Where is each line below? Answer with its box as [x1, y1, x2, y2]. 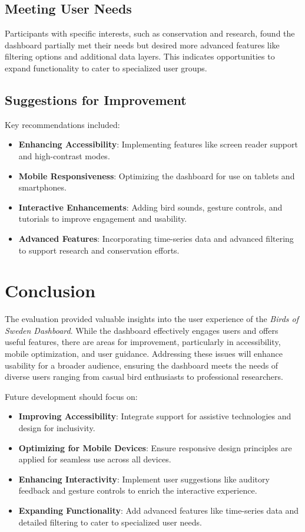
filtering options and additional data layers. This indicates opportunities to [5, 50, 275, 63]
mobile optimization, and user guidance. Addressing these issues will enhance [5, 347, 283, 360]
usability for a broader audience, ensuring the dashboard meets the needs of [5, 359, 279, 371]
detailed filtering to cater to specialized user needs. [18, 515, 202, 528]
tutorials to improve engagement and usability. [18, 212, 187, 225]
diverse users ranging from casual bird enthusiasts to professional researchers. [5, 370, 283, 383]
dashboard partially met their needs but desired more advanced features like [5, 38, 280, 51]
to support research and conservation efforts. [18, 244, 180, 256]
